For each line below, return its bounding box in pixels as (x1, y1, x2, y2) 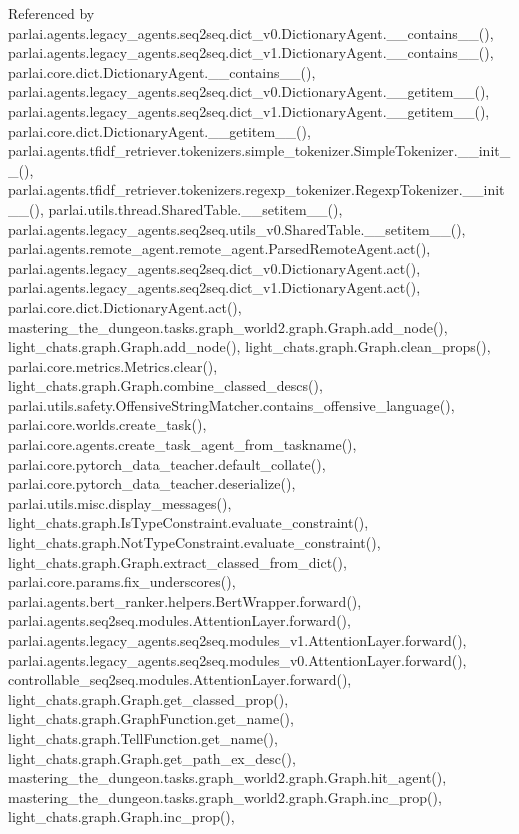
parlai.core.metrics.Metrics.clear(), (8, 355, 218, 376)
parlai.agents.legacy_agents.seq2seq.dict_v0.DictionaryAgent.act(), (8, 257, 421, 278)
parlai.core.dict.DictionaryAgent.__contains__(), (8, 61, 316, 82)
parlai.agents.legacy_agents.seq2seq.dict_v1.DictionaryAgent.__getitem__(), (8, 100, 490, 121)
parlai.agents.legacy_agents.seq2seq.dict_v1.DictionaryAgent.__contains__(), (8, 42, 494, 63)
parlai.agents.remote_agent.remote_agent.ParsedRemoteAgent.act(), (8, 238, 431, 259)
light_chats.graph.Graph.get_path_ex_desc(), (8, 747, 296, 768)
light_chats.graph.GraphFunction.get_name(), (8, 708, 294, 729)
